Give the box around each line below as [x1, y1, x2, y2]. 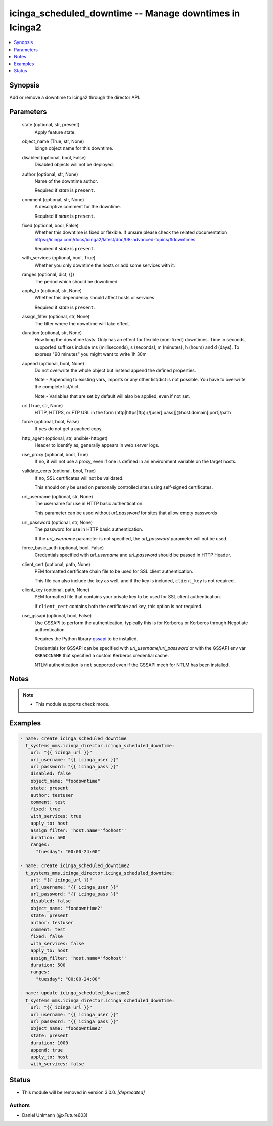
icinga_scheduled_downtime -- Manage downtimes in [9, 8, 240, 19]
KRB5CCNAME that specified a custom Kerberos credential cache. [34, 653, 169, 659]
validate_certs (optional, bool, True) [22, 468, 96, 474]
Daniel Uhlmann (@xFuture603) [22, 1112, 88, 1118]
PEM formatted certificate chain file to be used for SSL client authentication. [34, 568, 193, 574]
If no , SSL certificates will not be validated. [34, 475, 124, 481]
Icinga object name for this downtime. [34, 145, 114, 151]
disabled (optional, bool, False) [22, 154, 86, 160]
